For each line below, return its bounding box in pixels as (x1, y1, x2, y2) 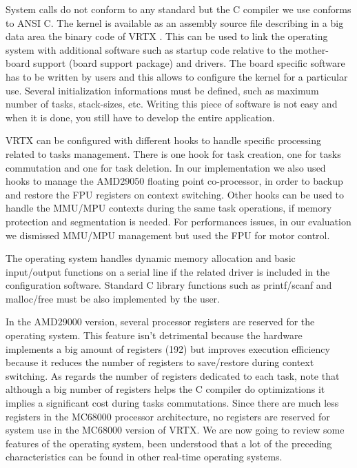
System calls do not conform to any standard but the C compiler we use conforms (6, 2, 351, 16)
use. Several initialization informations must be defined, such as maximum (6, 83, 319, 97)
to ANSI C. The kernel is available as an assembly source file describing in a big (6, 15, 344, 30)
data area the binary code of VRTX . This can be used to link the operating (6, 29, 328, 43)
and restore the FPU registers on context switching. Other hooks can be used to (6, 187, 345, 201)
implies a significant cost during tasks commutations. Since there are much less (6, 396, 339, 410)
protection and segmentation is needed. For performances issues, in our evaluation (6, 214, 351, 228)
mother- (295, 42, 329, 57)
